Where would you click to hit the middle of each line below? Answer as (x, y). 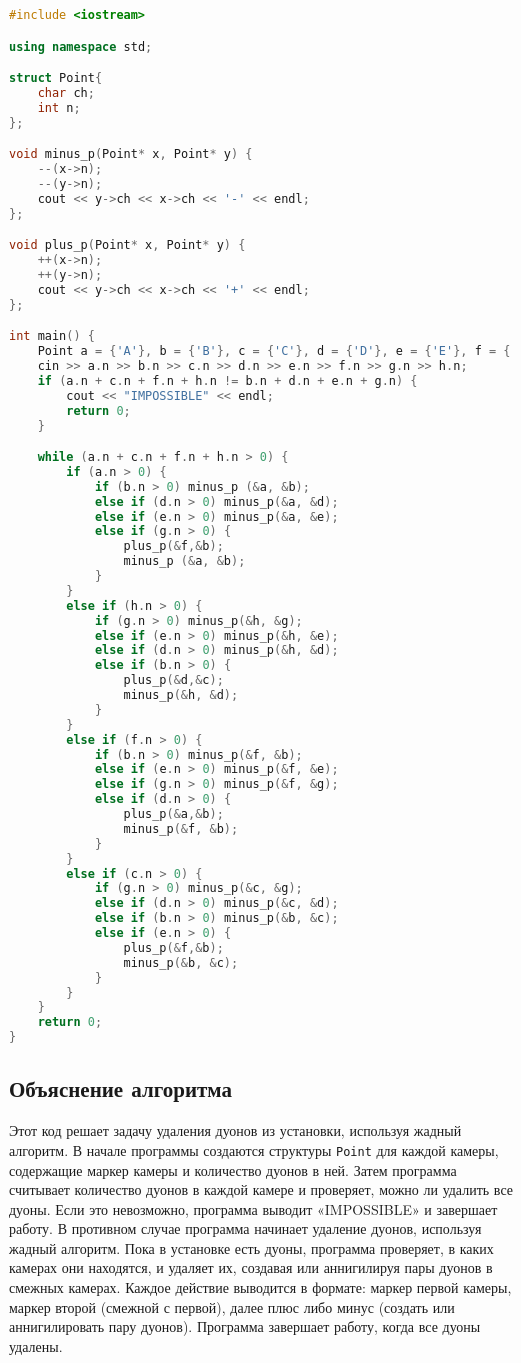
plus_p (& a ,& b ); (173, 814)
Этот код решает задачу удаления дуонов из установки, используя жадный (235, 1130)
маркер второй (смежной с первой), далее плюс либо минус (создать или (232, 1306)
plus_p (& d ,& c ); (173, 680)
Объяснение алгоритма (120, 1088)
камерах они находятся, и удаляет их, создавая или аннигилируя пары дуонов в (251, 1267)
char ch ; (66, 92)
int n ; (59, 107)
